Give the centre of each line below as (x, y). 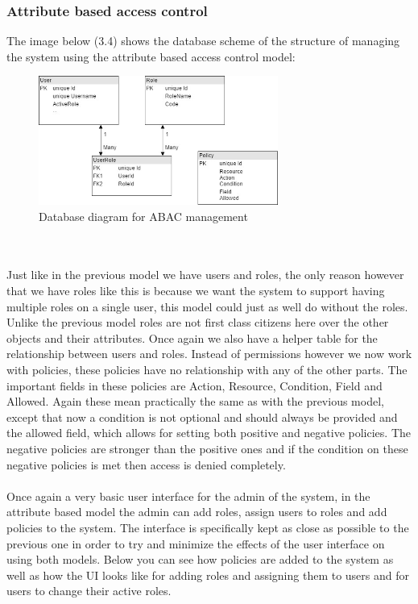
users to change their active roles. (89, 591)
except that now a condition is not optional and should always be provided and (202, 417)
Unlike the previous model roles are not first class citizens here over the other (198, 322)
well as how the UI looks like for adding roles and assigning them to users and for (208, 575)
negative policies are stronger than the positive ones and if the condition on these (207, 448)
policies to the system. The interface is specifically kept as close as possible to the (208, 527)
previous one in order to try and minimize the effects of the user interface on (196, 543)
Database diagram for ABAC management (143, 216)
